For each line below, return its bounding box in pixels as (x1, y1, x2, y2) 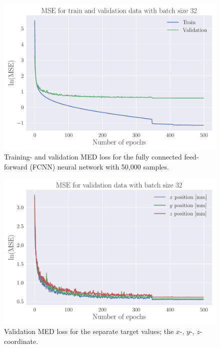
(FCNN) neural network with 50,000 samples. (29, 161, 169, 171)
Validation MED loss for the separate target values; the (4, 326, 174, 336)
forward (4, 161, 27, 171)
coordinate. (4, 335, 38, 346)
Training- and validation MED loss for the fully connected (4, 151, 182, 162)
